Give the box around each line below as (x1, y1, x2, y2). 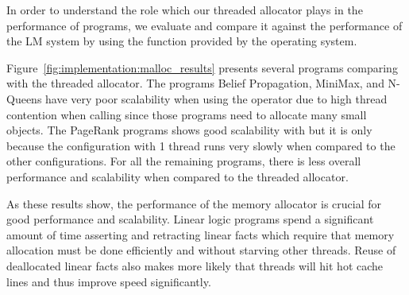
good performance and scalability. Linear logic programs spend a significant (6, 211, 374, 227)
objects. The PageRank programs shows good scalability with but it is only (6, 122, 372, 138)
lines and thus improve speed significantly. (6, 273, 211, 289)
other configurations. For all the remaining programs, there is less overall (6, 153, 361, 169)
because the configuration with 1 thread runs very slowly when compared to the (6, 137, 395, 153)
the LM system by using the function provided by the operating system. (6, 33, 357, 49)
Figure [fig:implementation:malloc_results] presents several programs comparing (6, 59, 398, 76)
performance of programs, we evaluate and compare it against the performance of (6, 17, 403, 33)
